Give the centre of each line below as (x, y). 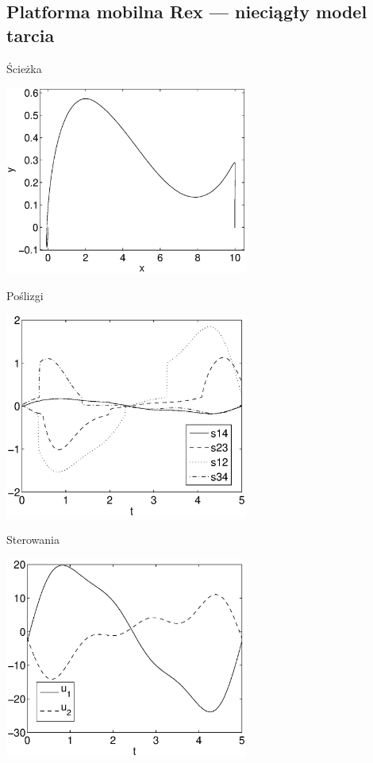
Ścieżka (24, 68)
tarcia (31, 35)
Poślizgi (25, 295)
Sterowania (33, 539)
